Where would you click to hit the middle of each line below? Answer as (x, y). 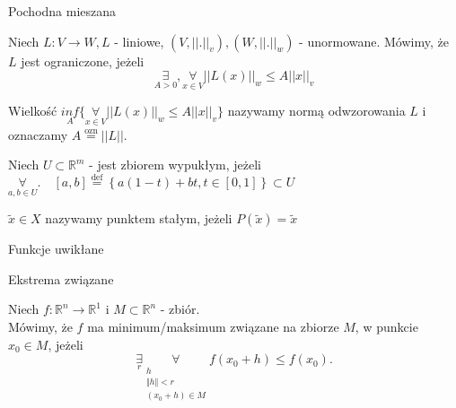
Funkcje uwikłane (56, 249)
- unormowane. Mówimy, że (374, 41)
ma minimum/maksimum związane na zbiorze (213, 327)
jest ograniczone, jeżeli (83, 61)
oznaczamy (38, 134)
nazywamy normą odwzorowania (316, 111)
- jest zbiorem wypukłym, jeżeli (175, 165)
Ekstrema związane (61, 278)
